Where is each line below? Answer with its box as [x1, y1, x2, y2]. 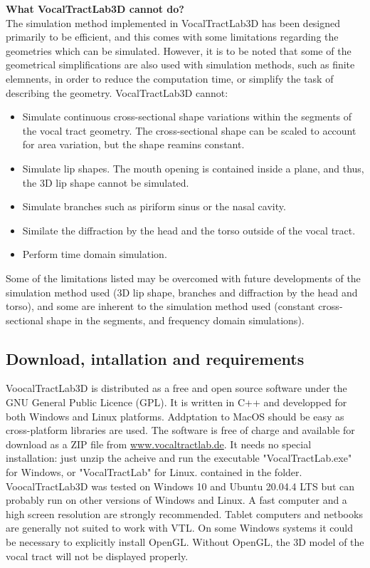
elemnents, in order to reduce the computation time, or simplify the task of [6, 71, 334, 86]
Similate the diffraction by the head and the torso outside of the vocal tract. [22, 222, 356, 237]
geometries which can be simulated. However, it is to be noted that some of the [6, 43, 351, 58]
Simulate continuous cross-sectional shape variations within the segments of [22, 109, 352, 124]
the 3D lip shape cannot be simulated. [22, 175, 189, 190]
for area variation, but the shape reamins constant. [22, 137, 245, 152]
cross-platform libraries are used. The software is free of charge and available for [6, 423, 355, 438]
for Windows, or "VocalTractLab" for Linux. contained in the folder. [6, 465, 302, 480]
